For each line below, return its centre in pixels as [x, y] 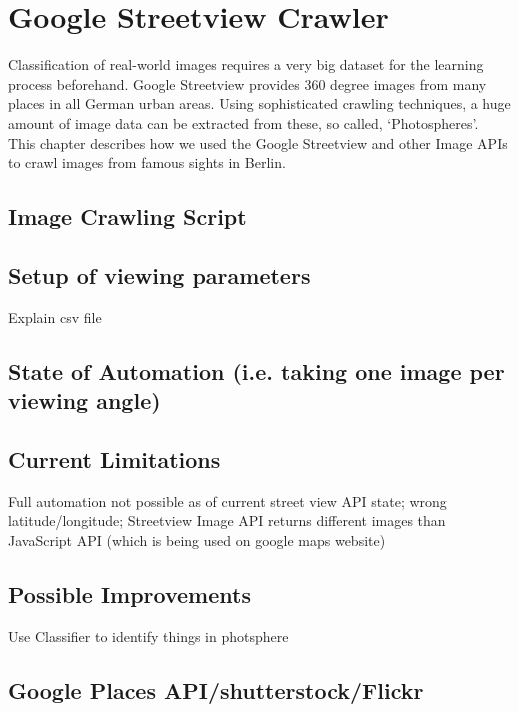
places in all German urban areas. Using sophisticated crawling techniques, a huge [259, 103]
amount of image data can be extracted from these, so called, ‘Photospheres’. [243, 122]
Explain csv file [55, 316]
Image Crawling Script [127, 216]
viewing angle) [84, 400]
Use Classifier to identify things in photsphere [148, 635]
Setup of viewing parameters [159, 274]
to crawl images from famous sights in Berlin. [147, 162]
